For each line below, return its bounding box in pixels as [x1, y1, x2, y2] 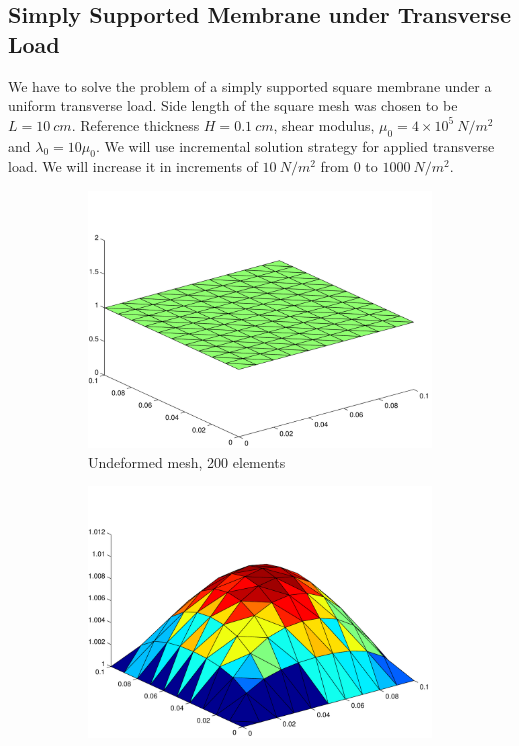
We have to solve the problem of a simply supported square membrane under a [8, 75, 492, 96]
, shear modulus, [273, 114, 375, 135]
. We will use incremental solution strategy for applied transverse [95, 135, 495, 156]
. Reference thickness [71, 114, 200, 135]
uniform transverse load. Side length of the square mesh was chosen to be [8, 95, 458, 116]
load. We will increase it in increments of [8, 156, 258, 177]
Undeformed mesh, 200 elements [88, 451, 286, 472]
